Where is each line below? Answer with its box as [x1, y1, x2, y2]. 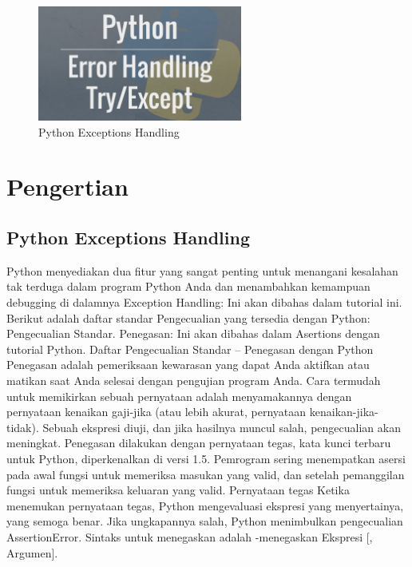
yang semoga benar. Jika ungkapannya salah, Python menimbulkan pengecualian [6, 513, 403, 529]
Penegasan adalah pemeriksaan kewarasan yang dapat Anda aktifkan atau [6, 356, 370, 373]
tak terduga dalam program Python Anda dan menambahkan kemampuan [6, 278, 370, 295]
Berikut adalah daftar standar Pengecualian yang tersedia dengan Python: [6, 309, 370, 326]
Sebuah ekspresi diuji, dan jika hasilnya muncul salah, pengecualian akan [42, 418, 401, 435]
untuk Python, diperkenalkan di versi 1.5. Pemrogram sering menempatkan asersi [6, 450, 406, 466]
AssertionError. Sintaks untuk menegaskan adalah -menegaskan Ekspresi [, [6, 528, 373, 545]
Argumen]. [6, 544, 58, 561]
